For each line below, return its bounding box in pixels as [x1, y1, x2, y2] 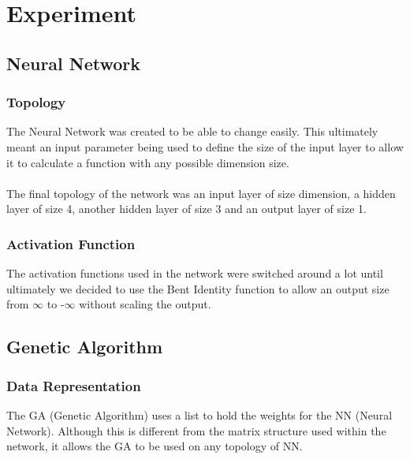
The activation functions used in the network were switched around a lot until [6, 265, 383, 282]
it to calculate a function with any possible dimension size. [6, 154, 289, 170]
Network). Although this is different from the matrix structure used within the [6, 422, 386, 438]
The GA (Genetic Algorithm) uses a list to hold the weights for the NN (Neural [6, 406, 393, 423]
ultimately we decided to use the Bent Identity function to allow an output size [6, 280, 389, 297]
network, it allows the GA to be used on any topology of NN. [6, 438, 303, 454]
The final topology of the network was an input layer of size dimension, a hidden [6, 185, 396, 201]
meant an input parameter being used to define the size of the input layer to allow [6, 138, 404, 155]
